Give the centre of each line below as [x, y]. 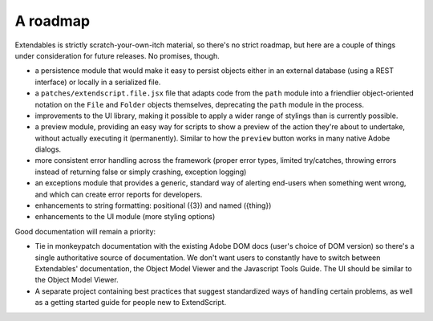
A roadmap [53, 21]
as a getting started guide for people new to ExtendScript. [131, 303]
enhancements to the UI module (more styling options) [125, 217]
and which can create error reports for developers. [119, 194]
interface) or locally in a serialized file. [98, 82]
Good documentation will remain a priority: [85, 231]
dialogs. [48, 149]
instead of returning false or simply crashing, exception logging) [141, 172]
